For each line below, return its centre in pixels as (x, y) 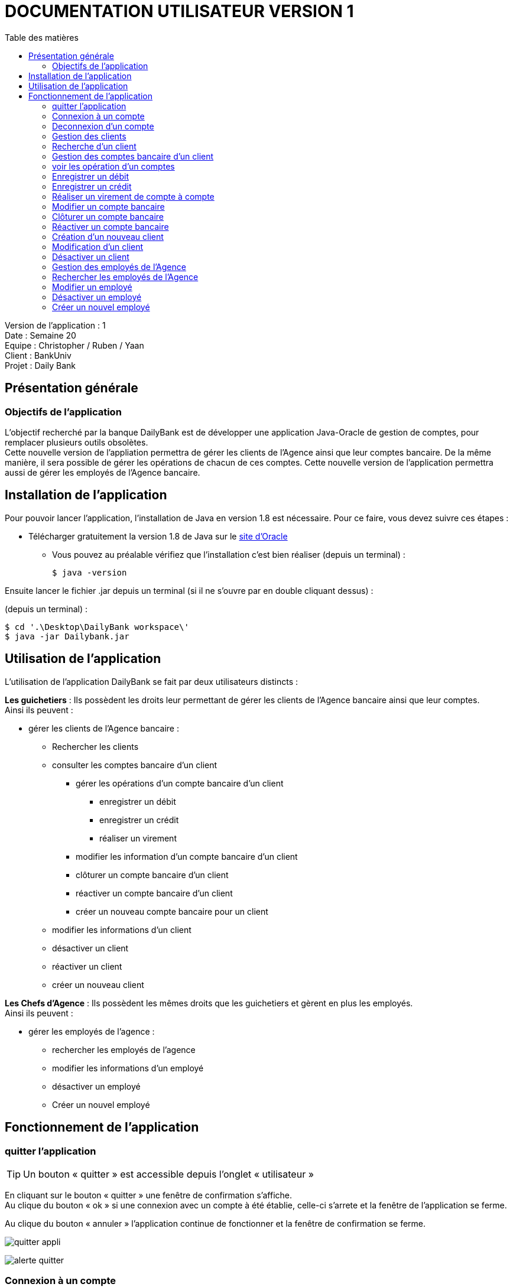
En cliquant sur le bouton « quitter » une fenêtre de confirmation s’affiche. (149, 1195)
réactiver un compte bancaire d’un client (154, 893)
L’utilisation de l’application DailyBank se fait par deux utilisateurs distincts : (152, 681)
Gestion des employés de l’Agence (119, 266)
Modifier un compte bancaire (108, 206)
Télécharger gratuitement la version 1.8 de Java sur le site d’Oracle (158, 536)
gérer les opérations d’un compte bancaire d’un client (180, 783)
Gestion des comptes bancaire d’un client (133, 156)
